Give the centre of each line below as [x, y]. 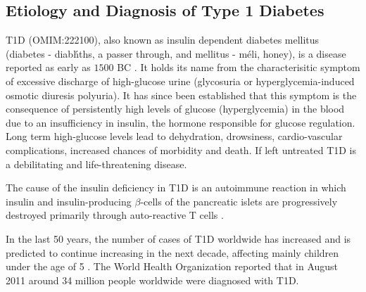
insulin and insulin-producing [69, 201]
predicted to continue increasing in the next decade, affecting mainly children [172, 252]
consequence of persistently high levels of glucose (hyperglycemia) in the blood [175, 109]
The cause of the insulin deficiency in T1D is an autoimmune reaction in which [176, 188]
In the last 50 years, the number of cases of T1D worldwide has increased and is [178, 238]
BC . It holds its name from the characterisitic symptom [239, 67]
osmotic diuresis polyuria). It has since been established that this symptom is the [181, 95]
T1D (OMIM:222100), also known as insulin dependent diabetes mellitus [163, 40]
